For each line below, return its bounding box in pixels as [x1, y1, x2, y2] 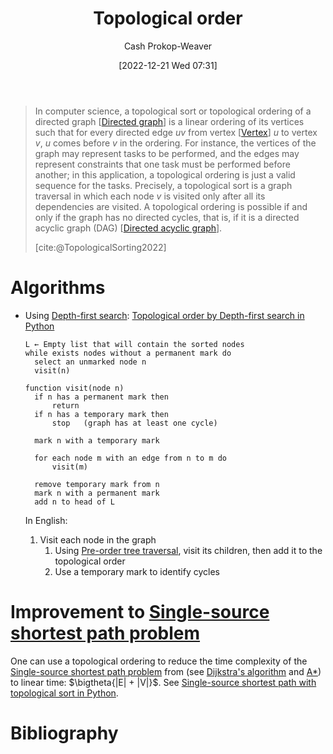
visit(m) [51, 462, 89, 472]
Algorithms [10, 277, 106, 299]
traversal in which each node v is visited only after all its [34, 190, 266, 202]
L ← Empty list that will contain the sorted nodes [24, 339, 245, 349]
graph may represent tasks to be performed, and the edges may [34, 147, 300, 159]
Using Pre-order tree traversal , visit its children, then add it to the [54, 544, 323, 556]
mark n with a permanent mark [34, 488, 160, 498]
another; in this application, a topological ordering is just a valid [34, 168, 296, 181]
